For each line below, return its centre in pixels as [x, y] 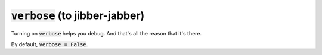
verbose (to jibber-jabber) [78, 15]
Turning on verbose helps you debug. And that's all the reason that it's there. [106, 33]
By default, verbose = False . [49, 44]
